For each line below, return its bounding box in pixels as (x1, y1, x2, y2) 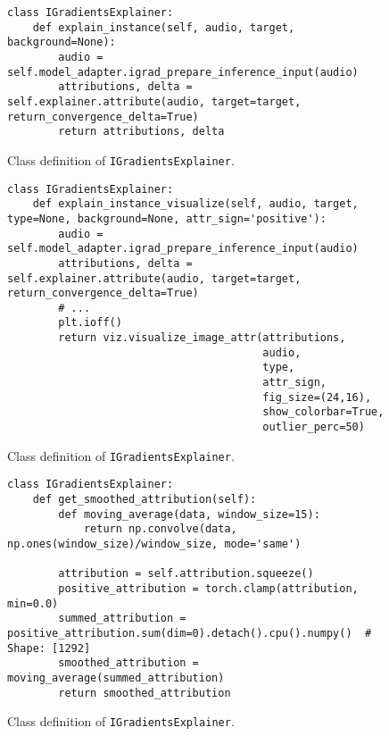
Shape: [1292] (7, 641, 91, 655)
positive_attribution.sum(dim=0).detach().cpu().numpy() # (7, 626, 372, 640)
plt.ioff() (58, 316, 122, 330)
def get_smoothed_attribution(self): (32, 493, 257, 506)
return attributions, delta (58, 125, 225, 138)
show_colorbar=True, (262, 406, 385, 419)
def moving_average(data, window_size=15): (58, 507, 320, 521)
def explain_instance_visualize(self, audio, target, (32, 197, 359, 211)
